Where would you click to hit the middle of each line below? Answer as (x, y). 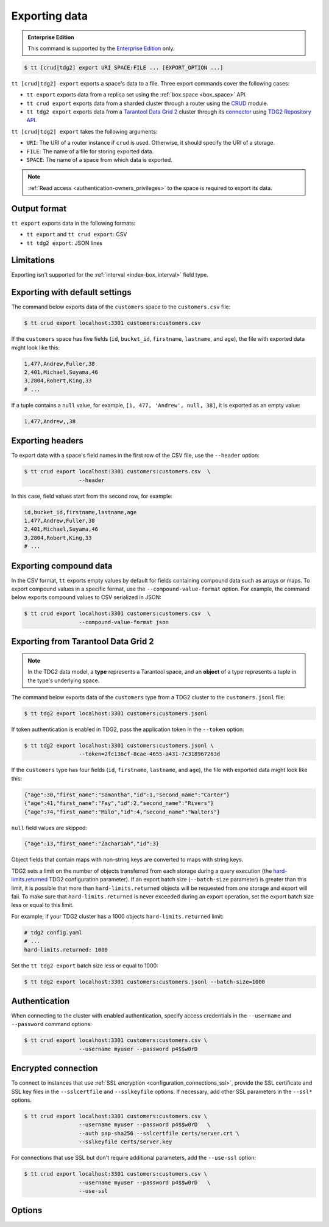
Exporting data (50, 16)
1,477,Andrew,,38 (50, 421)
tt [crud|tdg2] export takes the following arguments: (84, 131)
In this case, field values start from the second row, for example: (92, 496)
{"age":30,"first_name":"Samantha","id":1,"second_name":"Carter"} (127, 795)
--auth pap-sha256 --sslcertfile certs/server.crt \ (159, 1133)
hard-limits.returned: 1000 (66, 949)
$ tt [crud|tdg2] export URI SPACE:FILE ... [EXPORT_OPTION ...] (124, 67)
